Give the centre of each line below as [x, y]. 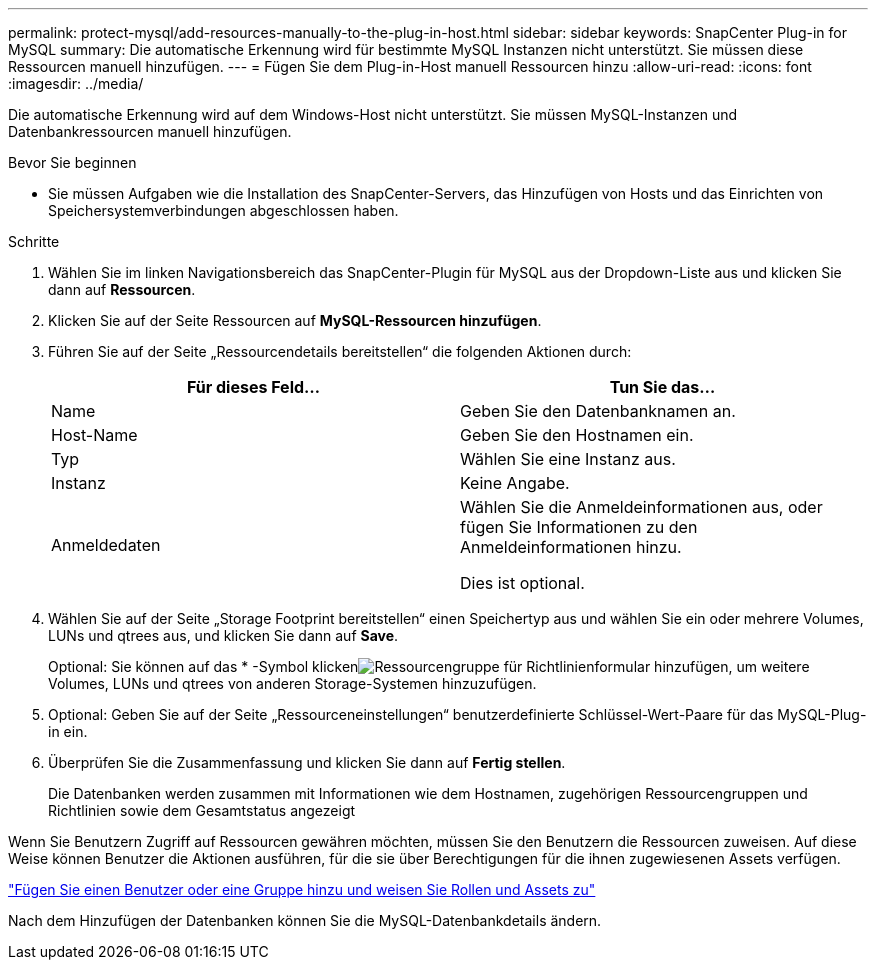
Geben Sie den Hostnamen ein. [577, 435]
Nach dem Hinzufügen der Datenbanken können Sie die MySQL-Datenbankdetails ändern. [305, 920]
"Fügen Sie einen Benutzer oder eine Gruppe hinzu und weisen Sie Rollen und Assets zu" [302, 889]
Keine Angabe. [515, 483]
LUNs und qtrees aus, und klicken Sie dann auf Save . [223, 635]
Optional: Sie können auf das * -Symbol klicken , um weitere [429, 666]
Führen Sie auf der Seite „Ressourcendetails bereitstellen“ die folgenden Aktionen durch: [340, 351]
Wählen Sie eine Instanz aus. [568, 459]
